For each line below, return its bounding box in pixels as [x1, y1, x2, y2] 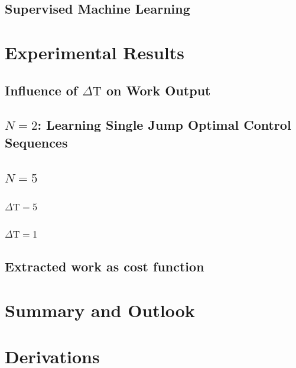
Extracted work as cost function [5, 257, 204, 275]
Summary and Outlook [5, 297, 195, 322]
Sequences [5, 133, 68, 151]
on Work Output [106, 81, 211, 99]
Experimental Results [5, 40, 184, 64]
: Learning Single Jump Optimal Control [37, 116, 291, 134]
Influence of [5, 81, 78, 99]
